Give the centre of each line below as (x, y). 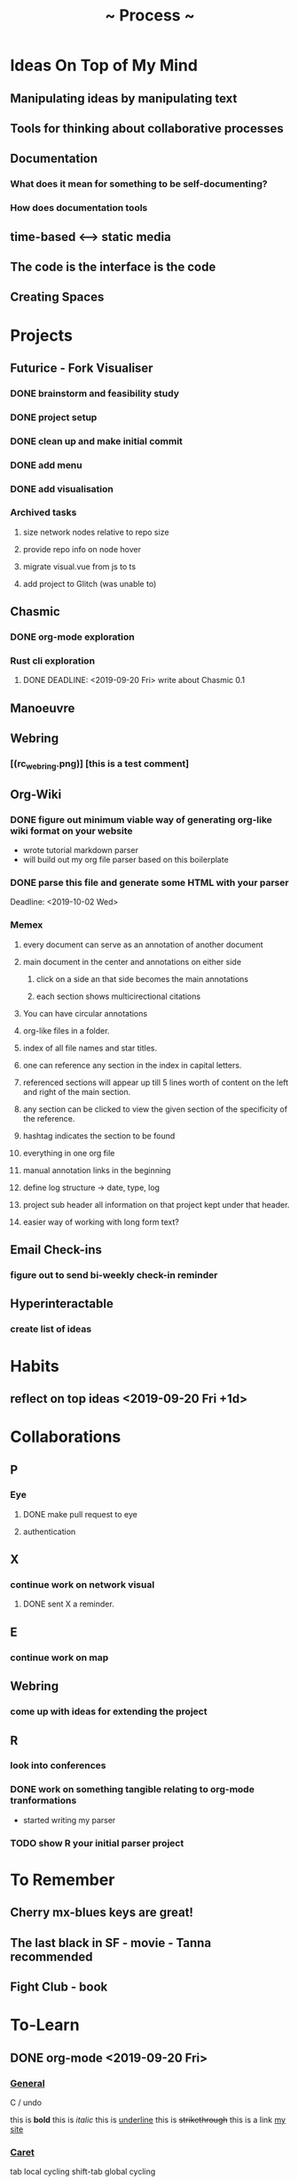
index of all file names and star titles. (90, 1048)
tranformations (43, 1800)
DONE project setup (54, 417)
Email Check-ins (56, 1250)
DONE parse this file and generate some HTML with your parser (149, 883)
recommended (51, 1956)
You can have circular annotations (85, 1013)
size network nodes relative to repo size (96, 532)
